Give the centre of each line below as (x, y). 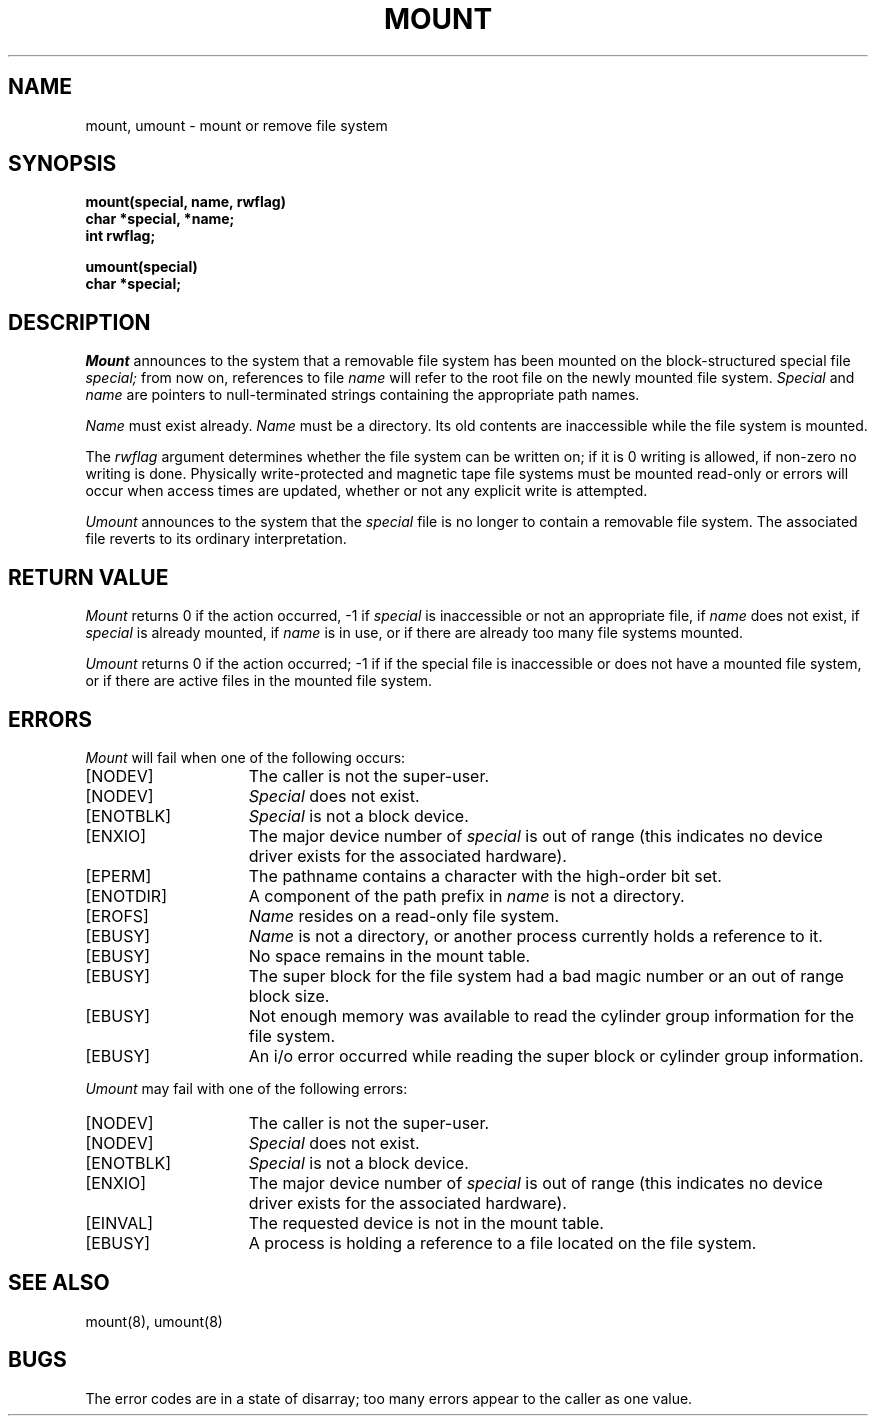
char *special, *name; (160, 219)
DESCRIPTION (79, 322)
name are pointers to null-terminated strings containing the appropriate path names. (362, 395)
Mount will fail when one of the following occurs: (245, 757)
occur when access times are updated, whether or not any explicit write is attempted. (366, 491)
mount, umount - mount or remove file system (236, 125)
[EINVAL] (119, 1222)
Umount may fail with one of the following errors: (246, 1088)
